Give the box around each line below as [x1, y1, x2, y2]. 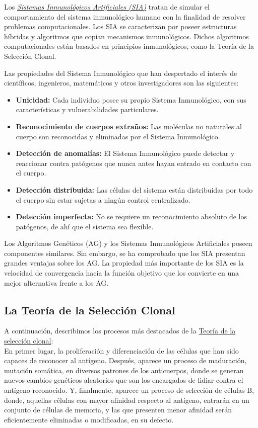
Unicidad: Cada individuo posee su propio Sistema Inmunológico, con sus [16, 94, 246, 105]
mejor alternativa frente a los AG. [4, 277, 109, 288]
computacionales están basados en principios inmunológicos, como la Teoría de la [4, 41, 254, 51]
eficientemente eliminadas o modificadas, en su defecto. [4, 414, 174, 424]
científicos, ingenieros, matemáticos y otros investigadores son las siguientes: [4, 77, 239, 88]
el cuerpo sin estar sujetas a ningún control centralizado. [16, 194, 190, 205]
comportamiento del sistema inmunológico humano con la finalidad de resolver [4, 11, 246, 22]
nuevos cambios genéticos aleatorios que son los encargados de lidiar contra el [4, 375, 243, 385]
